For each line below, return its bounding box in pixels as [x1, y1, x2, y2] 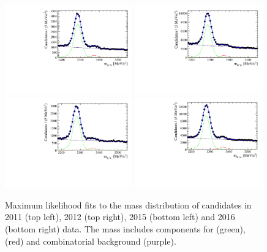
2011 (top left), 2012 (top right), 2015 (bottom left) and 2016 [5, 210, 235, 223]
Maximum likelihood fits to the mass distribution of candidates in [5, 198, 252, 211]
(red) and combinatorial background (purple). [5, 234, 176, 247]
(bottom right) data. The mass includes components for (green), [5, 223, 246, 235]
